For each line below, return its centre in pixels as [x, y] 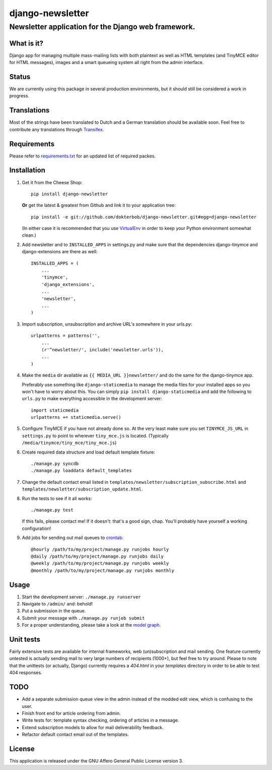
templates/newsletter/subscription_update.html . [82, 489]
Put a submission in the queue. [54, 611]
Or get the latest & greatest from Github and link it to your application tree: [99, 205]
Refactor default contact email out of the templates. [75, 735]
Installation [27, 170]
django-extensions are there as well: [60, 252]
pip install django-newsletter [70, 194]
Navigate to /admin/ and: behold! [57, 604]
